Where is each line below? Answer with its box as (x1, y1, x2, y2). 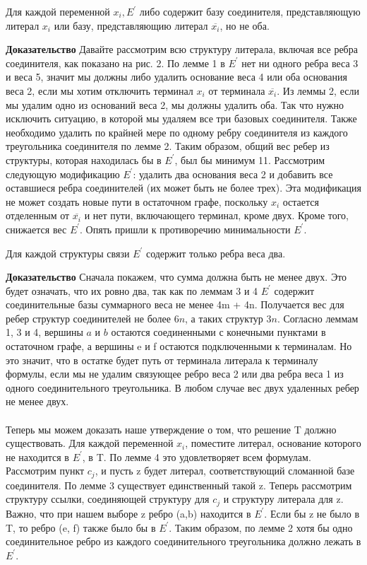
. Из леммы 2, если (277, 83, 359, 98)
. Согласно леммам (277, 310, 359, 325)
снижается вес (6, 221, 67, 236)
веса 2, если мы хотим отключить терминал (6, 83, 193, 98)
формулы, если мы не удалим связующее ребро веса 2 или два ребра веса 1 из (6, 366, 344, 381)
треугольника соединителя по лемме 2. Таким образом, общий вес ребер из (6, 139, 330, 153)
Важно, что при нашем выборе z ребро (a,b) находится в (6, 506, 251, 520)
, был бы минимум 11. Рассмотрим (174, 152, 325, 167)
